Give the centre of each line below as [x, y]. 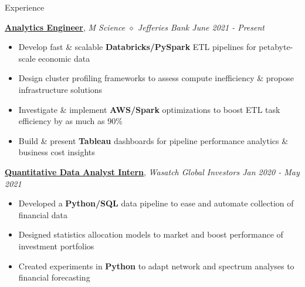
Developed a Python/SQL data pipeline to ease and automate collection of [156, 203]
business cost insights [57, 152]
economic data [64, 58]
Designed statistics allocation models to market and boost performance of [151, 234]
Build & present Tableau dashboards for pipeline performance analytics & [153, 140]
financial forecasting [54, 277]
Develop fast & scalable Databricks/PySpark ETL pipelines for [137, 47]
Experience [25, 7]
